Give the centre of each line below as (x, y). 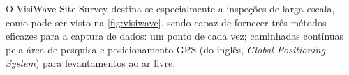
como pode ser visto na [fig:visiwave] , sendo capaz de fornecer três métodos (166, 22)
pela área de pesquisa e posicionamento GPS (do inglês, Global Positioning (165, 49)
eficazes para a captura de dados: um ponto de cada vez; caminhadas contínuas (175, 36)
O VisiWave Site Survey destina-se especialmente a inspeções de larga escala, (170, 8)
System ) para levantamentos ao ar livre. (91, 63)
